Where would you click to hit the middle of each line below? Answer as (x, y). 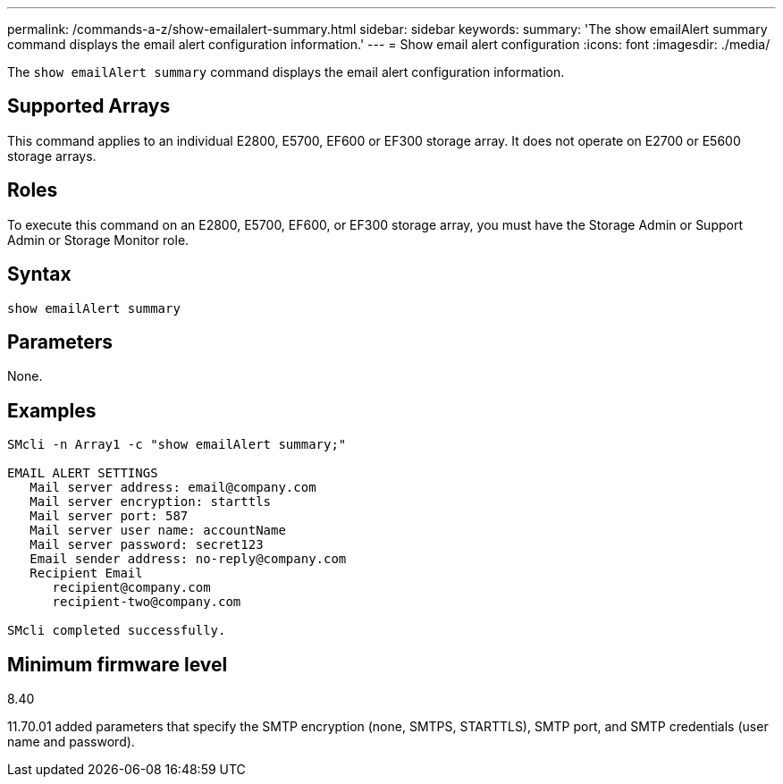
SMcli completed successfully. (117, 631)
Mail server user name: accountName (158, 531)
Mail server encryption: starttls (151, 502)
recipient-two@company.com (147, 602)
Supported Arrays (89, 106)
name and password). (71, 742)
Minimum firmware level (118, 664)
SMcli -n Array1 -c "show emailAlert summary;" (177, 445)
